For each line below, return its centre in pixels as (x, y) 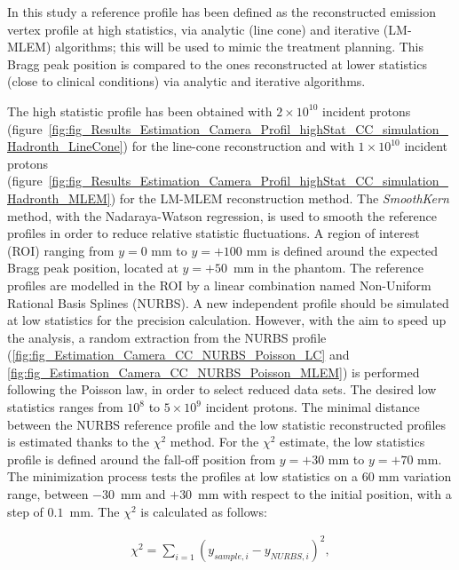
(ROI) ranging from (61, 250)
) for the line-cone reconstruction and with (238, 146)
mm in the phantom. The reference (328, 268)
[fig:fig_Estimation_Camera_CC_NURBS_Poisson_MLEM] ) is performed (214, 372)
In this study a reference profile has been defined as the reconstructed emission (222, 12)
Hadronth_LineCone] (65, 146)
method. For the (214, 442)
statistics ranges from (65, 407)
